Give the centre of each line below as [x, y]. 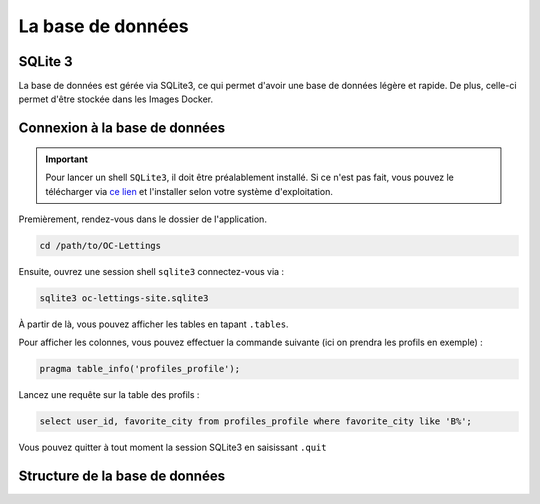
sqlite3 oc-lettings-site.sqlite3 [124, 298]
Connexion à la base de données [122, 128]
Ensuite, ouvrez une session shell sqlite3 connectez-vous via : [151, 271]
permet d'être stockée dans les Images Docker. [116, 99]
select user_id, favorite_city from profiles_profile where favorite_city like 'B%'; [255, 421]
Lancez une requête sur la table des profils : [109, 395]
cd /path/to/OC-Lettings [100, 246]
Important [67, 159]
